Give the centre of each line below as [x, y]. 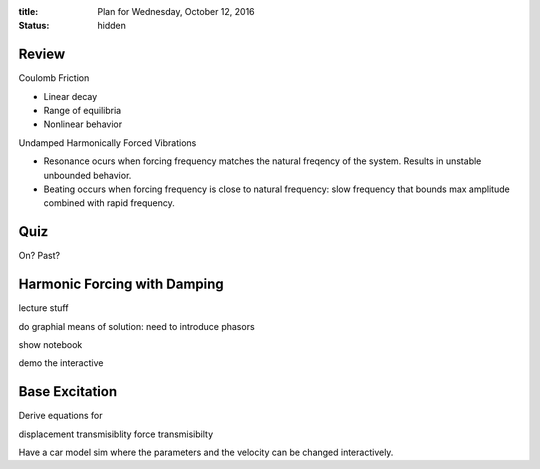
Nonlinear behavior [83, 124]
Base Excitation [68, 391]
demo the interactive [61, 363]
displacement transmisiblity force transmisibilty [116, 434]
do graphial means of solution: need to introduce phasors [136, 326]
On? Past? [39, 256]
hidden [112, 26]
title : [28, 11]
